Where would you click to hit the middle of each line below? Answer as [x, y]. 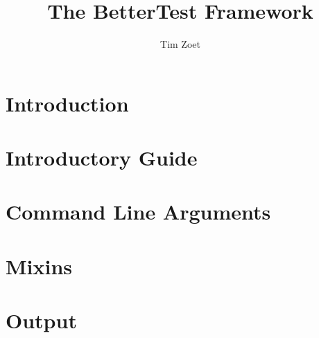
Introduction [67, 103]
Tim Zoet [180, 44]
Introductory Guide [102, 158]
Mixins [39, 266]
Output [41, 320]
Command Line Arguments [138, 212]
